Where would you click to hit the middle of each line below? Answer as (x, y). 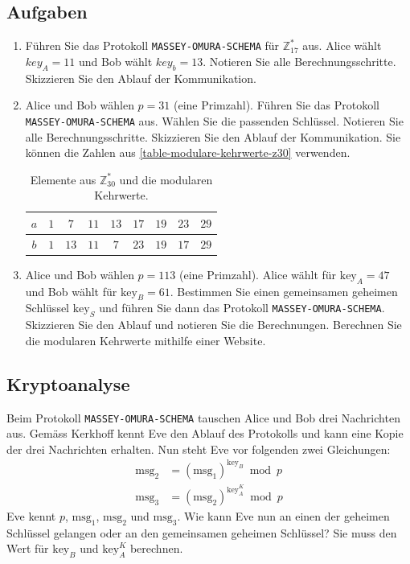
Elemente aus (63, 179)
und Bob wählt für (71, 291)
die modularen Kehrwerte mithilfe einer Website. (146, 340)
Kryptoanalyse (68, 383)
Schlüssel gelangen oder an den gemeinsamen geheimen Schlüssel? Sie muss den (202, 532)
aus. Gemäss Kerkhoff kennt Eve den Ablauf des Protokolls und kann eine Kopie (205, 433)
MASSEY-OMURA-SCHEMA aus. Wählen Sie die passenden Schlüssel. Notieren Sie (214, 120)
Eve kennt (31, 516)
